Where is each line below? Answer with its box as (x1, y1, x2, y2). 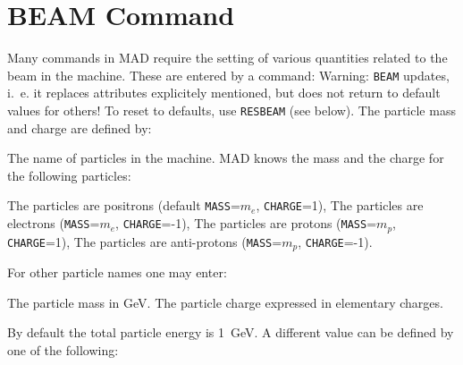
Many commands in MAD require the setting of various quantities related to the (7, 48, 448, 67)
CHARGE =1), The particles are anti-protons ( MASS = (7, 232, 282, 250)
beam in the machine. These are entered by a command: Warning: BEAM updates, (7, 65, 450, 84)
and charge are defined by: (7, 118, 152, 137)
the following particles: (7, 166, 131, 184)
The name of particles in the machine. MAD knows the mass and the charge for (7, 149, 444, 167)
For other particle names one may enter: (7, 262, 227, 281)
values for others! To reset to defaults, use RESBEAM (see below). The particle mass (7, 100, 456, 119)
